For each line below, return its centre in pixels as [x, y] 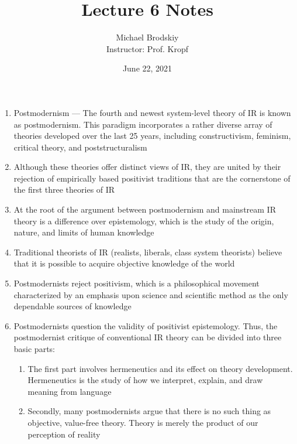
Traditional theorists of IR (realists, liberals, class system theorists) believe [148, 252]
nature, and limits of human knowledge [84, 232]
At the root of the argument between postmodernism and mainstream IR [145, 209]
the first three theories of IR [64, 189]
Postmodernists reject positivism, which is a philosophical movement [137, 283]
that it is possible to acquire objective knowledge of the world [124, 263]
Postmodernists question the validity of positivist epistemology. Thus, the [146, 325]
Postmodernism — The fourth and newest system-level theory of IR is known [152, 112]
